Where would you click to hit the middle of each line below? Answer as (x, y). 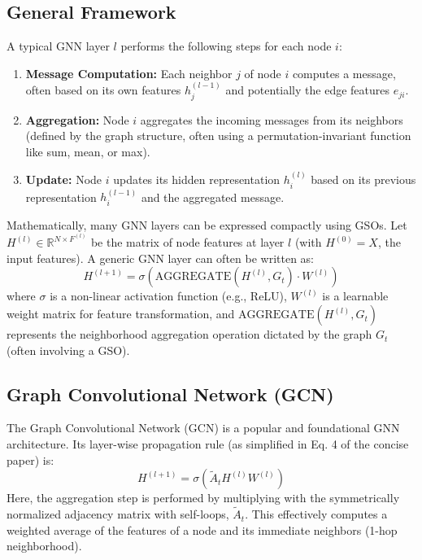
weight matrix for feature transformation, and (121, 314)
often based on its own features (103, 90)
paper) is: (30, 459)
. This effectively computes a (316, 514)
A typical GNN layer (58, 46)
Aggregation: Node (77, 119)
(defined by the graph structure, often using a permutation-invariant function (218, 136)
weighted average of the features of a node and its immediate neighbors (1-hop (202, 529)
